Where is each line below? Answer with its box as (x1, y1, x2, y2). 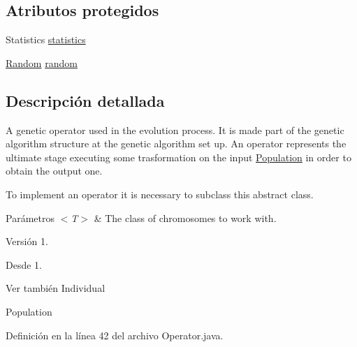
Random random (6, 55, 78, 70)
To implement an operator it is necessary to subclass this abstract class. (6, 186, 314, 201)
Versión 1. (6, 234, 48, 249)
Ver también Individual (6, 281, 105, 295)
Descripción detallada (6, 89, 165, 111)
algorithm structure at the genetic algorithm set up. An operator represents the (6, 136, 347, 151)
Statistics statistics (6, 32, 86, 47)
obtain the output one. (6, 163, 103, 178)
